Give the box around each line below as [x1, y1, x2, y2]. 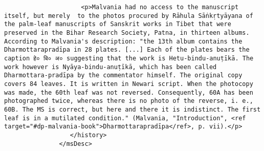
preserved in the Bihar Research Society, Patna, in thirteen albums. [4, 29, 250, 36]
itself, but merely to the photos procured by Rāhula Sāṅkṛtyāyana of [4, 12, 253, 19]
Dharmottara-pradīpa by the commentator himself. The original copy [4, 72, 243, 79]
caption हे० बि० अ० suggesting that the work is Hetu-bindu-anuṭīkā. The [4, 54, 254, 62]
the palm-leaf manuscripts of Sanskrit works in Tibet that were [4, 20, 231, 28]
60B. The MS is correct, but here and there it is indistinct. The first [4, 105, 261, 113]
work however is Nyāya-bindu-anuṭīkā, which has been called [4, 63, 217, 71]
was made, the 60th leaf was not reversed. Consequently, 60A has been [4, 89, 253, 96]
